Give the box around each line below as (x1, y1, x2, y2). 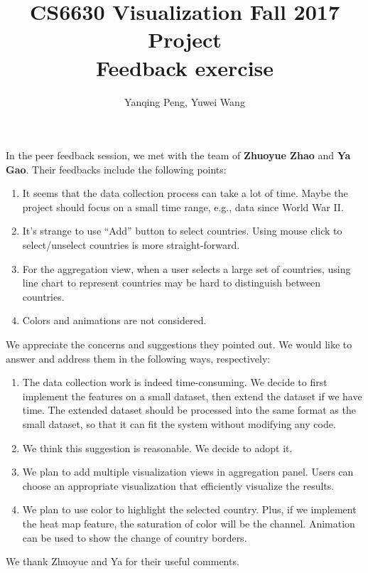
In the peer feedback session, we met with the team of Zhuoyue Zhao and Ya (6, 148, 351, 163)
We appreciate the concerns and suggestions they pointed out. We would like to (6, 337, 352, 352)
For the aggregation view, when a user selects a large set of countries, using (22, 261, 351, 276)
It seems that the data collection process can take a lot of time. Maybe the (22, 186, 348, 200)
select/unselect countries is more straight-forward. (22, 237, 240, 252)
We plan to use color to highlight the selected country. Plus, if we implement (22, 502, 357, 517)
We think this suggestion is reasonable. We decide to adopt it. (22, 440, 293, 455)
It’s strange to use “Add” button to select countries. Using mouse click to (22, 223, 342, 238)
